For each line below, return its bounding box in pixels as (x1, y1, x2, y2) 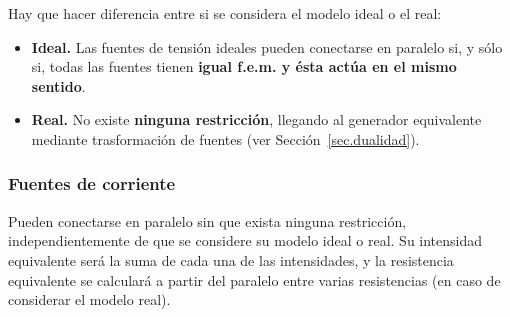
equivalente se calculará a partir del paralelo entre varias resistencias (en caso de (8, 269, 501, 290)
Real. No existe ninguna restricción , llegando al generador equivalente (31, 109, 482, 130)
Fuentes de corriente (8, 171, 176, 196)
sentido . (31, 75, 86, 96)
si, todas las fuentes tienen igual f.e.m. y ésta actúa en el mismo (31, 56, 457, 77)
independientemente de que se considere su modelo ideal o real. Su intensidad (8, 230, 483, 251)
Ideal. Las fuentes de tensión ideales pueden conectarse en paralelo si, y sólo (31, 36, 503, 57)
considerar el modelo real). (8, 289, 171, 310)
